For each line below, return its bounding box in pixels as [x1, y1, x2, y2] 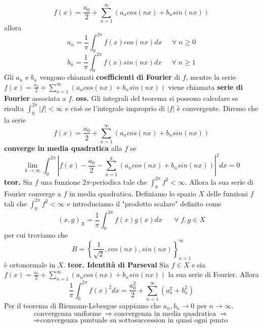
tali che [4, 198, 27, 208]
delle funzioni [206, 188, 248, 198]
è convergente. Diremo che [177, 102, 258, 113]
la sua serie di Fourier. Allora [168, 269, 259, 280]
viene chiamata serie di [168, 81, 243, 92]
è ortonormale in [4, 259, 56, 269]
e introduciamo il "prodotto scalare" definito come [67, 198, 222, 208]
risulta [4, 102, 24, 113]
